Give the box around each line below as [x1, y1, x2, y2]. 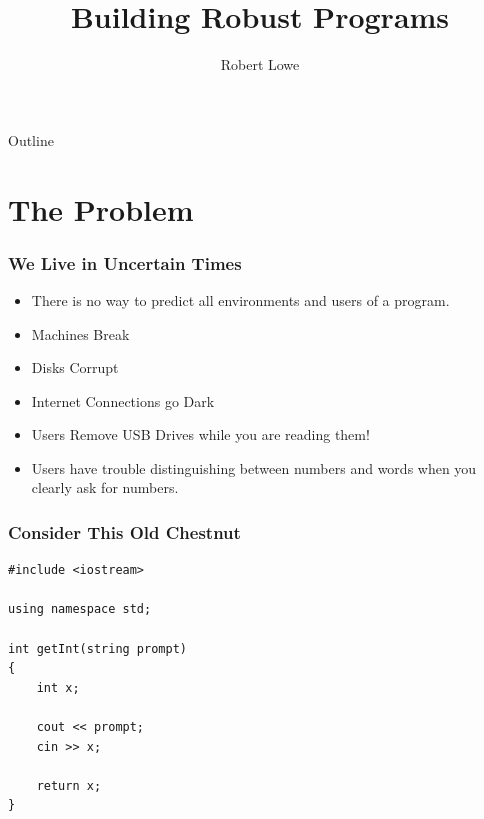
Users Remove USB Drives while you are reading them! [31, 424, 370, 445]
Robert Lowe [220, 54, 300, 75]
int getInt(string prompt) [8, 641, 187, 656]
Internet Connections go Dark [31, 390, 215, 411]
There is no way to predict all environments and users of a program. [31, 289, 450, 310]
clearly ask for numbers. [31, 477, 179, 498]
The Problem [8, 188, 194, 229]
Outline [8, 129, 54, 150]
